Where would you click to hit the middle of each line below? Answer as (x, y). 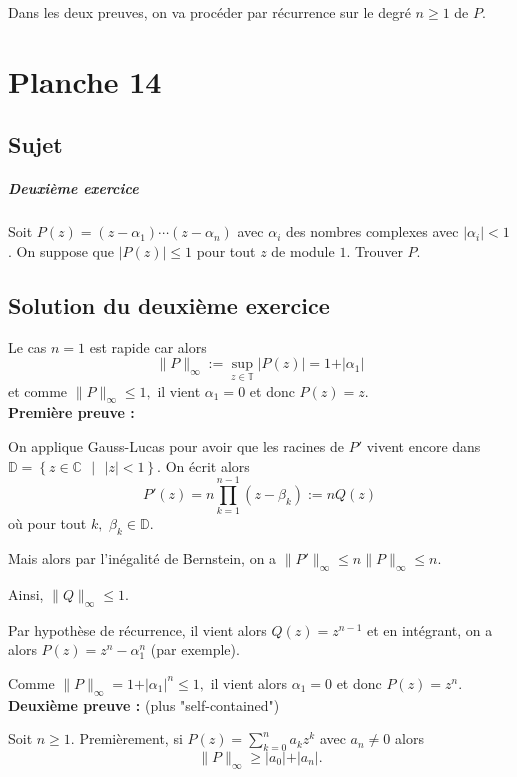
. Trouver (374, 250)
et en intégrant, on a (429, 629)
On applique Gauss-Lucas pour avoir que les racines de (176, 445)
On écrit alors (207, 465)
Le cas (27, 346)
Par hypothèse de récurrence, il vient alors (137, 629)
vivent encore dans (423, 445)
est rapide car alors (148, 346)
